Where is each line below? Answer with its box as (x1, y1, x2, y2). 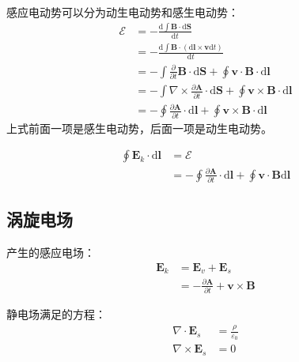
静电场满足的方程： (6, 306, 106, 322)
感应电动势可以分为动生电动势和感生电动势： (6, 4, 239, 20)
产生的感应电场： (6, 244, 95, 261)
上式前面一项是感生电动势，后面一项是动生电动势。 (6, 119, 272, 136)
